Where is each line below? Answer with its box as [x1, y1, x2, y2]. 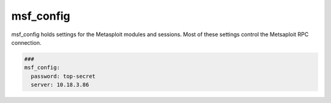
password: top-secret [31, 72, 96, 80]
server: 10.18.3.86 [31, 82, 89, 88]
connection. [11, 39, 42, 46]
